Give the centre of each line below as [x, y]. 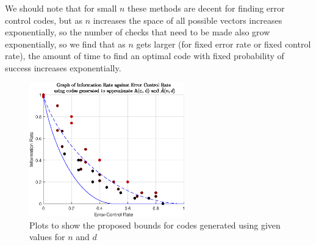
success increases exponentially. [63, 67]
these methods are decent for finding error [206, 8]
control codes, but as [44, 20]
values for [47, 237]
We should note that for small [61, 8]
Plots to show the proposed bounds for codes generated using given [155, 225]
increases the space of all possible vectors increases [188, 20]
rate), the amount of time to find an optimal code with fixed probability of [145, 56]
